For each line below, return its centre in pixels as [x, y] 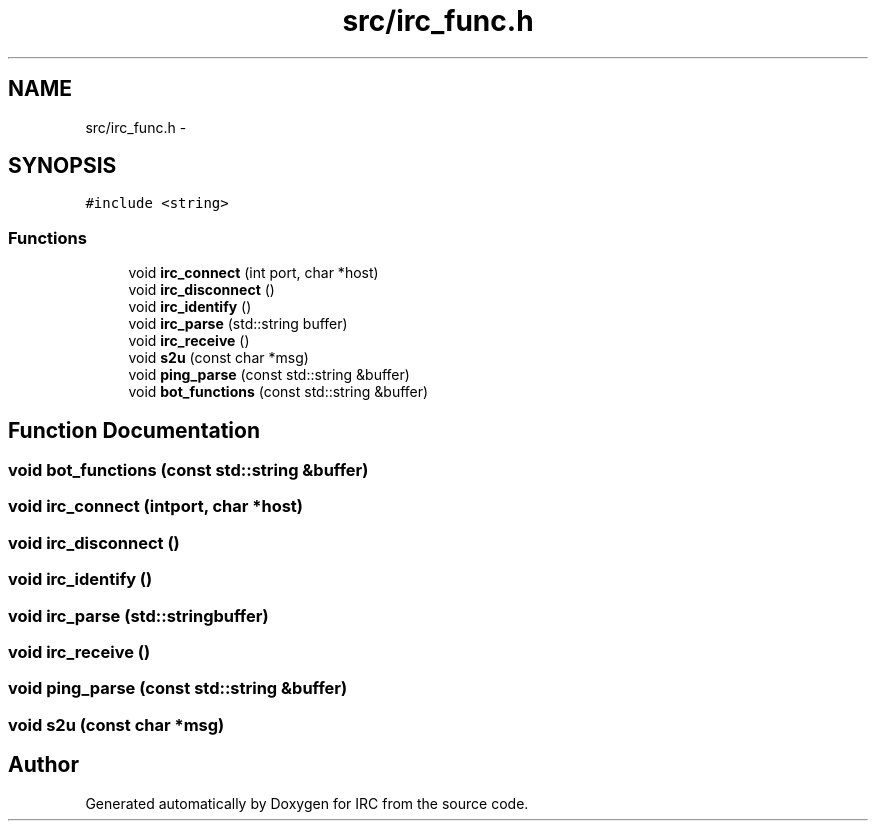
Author [43, 765]
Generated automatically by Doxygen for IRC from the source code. [307, 803]
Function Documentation [134, 430]
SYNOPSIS [62, 166]
